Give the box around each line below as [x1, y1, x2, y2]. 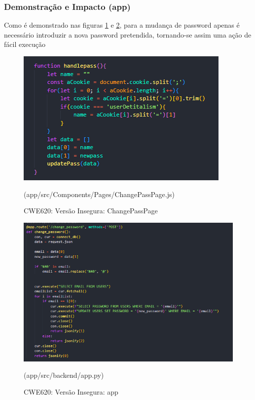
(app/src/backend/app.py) [24, 370, 104, 380]
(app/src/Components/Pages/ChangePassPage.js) [24, 189, 175, 199]
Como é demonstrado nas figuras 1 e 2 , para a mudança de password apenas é [4, 20, 240, 30]
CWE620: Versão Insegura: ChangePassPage [24, 205, 158, 216]
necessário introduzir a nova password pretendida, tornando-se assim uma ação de [4, 29, 252, 40]
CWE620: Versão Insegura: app [24, 387, 118, 397]
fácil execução [4, 39, 45, 49]
